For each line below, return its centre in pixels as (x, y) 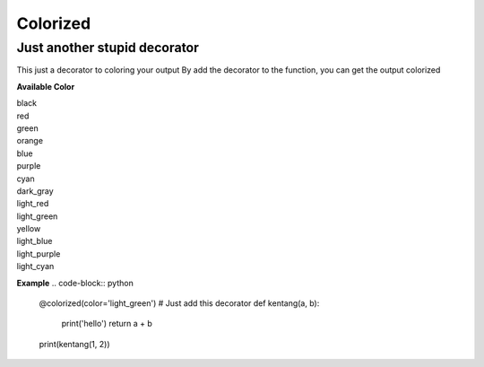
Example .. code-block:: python (75, 283)
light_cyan (35, 267)
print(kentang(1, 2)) (75, 344)
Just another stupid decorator (108, 48)
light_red (33, 204)
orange (30, 141)
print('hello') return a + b (107, 324)
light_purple (39, 253)
